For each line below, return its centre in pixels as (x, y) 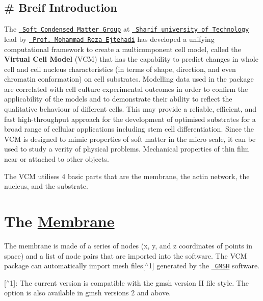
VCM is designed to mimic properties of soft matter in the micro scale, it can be (130, 139)
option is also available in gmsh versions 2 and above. (88, 293)
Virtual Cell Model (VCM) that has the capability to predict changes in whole (131, 59)
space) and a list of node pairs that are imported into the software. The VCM (126, 255)
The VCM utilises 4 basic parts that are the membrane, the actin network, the (127, 176)
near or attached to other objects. (57, 159)
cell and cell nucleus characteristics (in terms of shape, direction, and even (120, 69)
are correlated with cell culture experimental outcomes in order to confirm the (126, 89)
